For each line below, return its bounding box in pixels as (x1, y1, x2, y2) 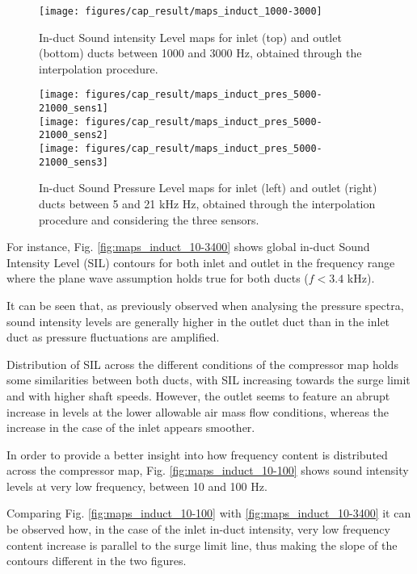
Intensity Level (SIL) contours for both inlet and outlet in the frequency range (6, 253, 395, 270)
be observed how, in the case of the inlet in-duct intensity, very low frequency (6, 521, 390, 538)
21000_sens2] (39, 129, 108, 141)
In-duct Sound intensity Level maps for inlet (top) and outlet (39, 28, 342, 45)
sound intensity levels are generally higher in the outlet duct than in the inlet (6, 312, 390, 329)
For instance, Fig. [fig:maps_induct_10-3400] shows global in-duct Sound (6, 238, 370, 255)
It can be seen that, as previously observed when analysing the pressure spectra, (6, 296, 404, 313)
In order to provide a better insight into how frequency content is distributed (6, 446, 388, 463)
